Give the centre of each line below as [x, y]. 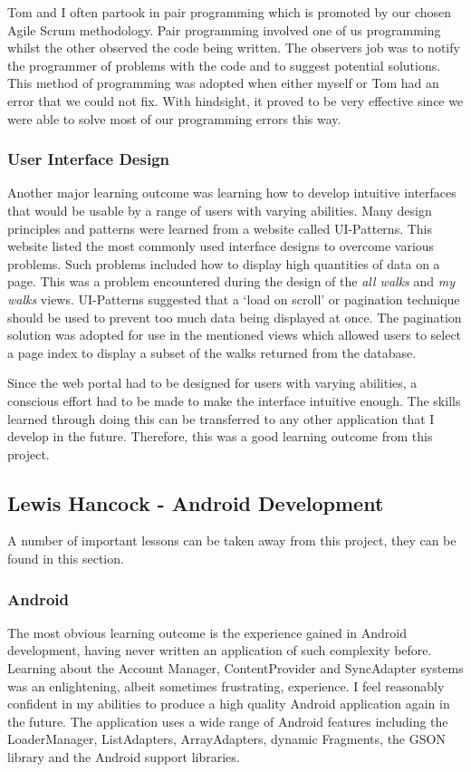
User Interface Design [88, 159]
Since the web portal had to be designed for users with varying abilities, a [212, 383]
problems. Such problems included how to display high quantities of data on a [224, 263]
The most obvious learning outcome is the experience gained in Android [207, 632]
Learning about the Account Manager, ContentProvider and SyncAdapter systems [235, 668]
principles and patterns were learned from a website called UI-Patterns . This [220, 228]
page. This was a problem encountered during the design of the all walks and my [231, 281]
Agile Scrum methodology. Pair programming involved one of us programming [224, 29]
